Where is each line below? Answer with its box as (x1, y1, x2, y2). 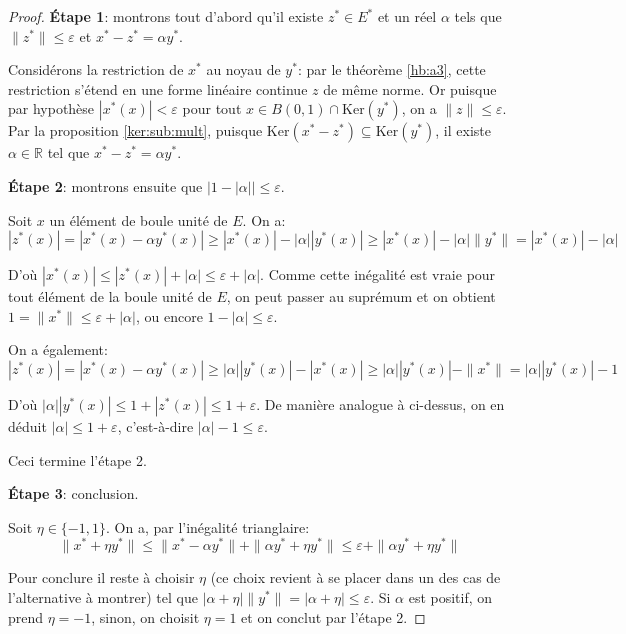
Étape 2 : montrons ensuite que (8, 175, 203, 196)
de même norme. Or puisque (323, 78, 497, 99)
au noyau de (206, 59, 281, 80)
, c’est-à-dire (117, 415, 194, 436)
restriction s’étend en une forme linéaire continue (8, 78, 308, 99)
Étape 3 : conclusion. (8, 483, 139, 504)
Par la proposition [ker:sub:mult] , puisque (8, 120, 263, 141)
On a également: (8, 339, 108, 360)
